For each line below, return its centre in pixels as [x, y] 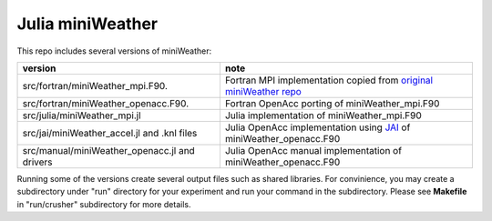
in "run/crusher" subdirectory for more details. [104, 204]
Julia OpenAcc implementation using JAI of [318, 127]
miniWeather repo [263, 91]
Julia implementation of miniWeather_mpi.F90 [323, 116]
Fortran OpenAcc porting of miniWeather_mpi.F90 [332, 103]
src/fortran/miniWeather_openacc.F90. [106, 103]
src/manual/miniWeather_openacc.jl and [108, 150]
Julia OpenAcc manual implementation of [313, 150]
